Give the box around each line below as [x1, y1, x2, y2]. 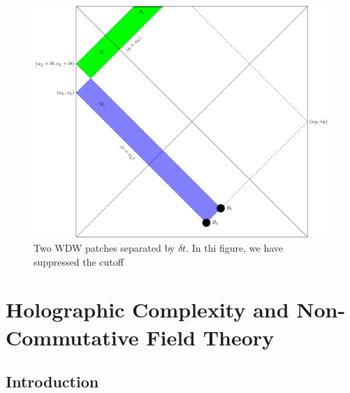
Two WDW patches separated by [34, 241, 175, 255]
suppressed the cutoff [34, 254, 124, 269]
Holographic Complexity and [6, 295, 289, 324]
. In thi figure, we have [186, 241, 284, 255]
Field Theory [146, 322, 275, 351]
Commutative [6, 322, 139, 351]
